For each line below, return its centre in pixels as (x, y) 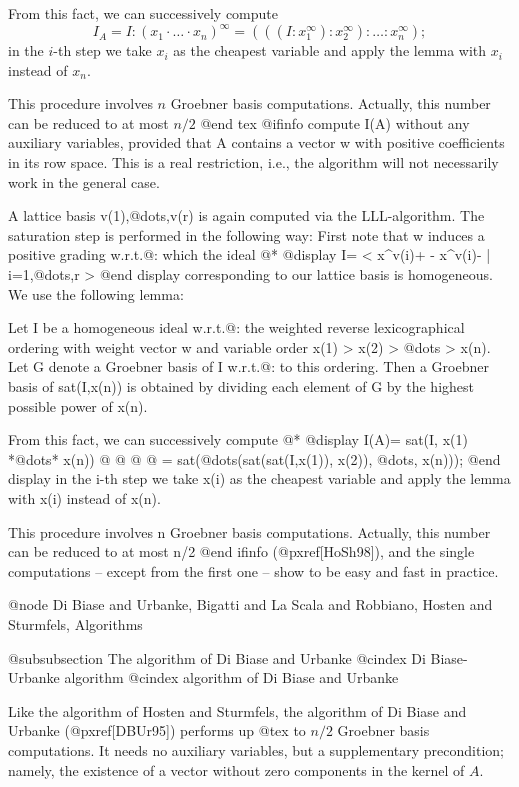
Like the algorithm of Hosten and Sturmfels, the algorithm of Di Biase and (237, 710)
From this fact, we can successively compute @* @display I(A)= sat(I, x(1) (238, 439)
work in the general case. (84, 181)
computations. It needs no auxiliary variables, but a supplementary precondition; (256, 749)
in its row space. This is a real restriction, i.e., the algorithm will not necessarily (253, 162)
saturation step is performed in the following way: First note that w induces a (246, 234)
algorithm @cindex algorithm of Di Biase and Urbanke (231, 677)
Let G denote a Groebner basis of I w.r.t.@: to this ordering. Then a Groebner (248, 366)
